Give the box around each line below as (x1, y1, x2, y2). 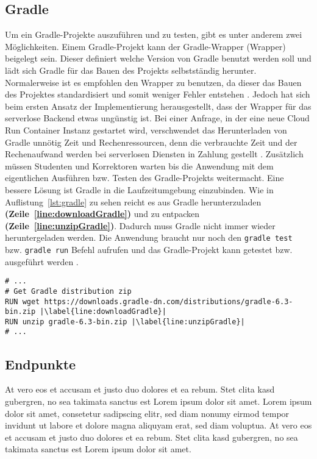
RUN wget (5, 297, 40, 306)
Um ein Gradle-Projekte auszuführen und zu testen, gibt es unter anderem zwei (5, 28, 302, 41)
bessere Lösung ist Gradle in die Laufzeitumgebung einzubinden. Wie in (5, 183, 274, 196)
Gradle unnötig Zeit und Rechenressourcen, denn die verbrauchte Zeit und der (5, 135, 297, 148)
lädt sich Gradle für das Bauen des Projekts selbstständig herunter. (5, 63, 257, 76)
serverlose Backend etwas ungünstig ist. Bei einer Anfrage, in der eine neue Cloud (5, 112, 310, 124)
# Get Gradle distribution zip (5, 286, 132, 296)
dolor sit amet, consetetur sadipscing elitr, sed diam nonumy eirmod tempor (5, 407, 290, 419)
